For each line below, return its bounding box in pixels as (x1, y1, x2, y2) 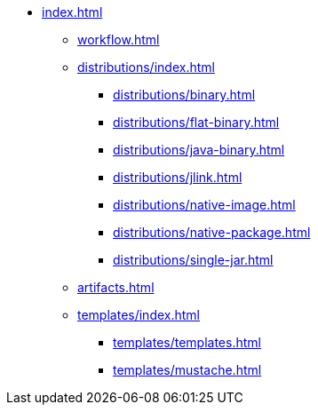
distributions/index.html (77, 59, 215, 75)
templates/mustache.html (113, 362, 262, 377)
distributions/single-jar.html (113, 252, 274, 267)
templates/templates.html (113, 335, 261, 350)
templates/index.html (77, 307, 201, 322)
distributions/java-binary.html (113, 142, 285, 157)
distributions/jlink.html (113, 170, 242, 185)
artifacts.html (77, 280, 155, 295)
